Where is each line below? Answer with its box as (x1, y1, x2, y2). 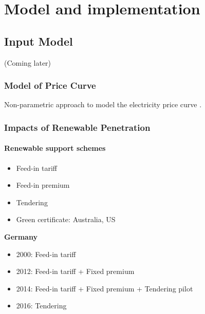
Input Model (4, 33, 73, 49)
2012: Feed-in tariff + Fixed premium (16, 266, 135, 277)
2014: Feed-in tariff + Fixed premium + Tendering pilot (16, 283, 193, 293)
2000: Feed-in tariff (16, 248, 76, 259)
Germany (4, 231, 38, 242)
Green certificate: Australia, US (16, 214, 116, 225)
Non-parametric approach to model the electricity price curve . (4, 99, 202, 110)
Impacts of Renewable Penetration (4, 121, 151, 133)
